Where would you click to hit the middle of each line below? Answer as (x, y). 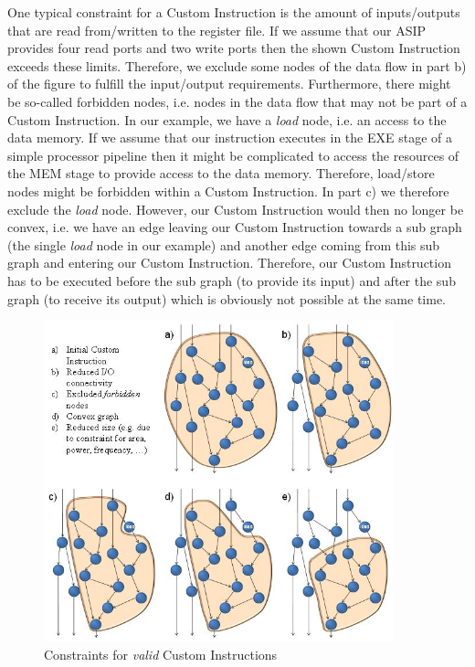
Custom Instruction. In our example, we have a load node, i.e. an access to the (227, 119)
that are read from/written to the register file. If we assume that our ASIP (217, 30)
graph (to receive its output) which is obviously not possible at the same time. (227, 298)
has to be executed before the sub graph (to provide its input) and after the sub (232, 280)
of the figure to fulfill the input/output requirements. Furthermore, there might (229, 84)
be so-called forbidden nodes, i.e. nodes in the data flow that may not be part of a (237, 101)
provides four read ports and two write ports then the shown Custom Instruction (234, 48)
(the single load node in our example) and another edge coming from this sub (224, 244)
